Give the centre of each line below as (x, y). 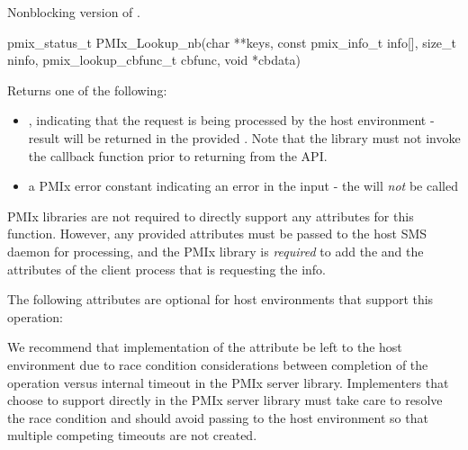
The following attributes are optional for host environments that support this (220, 299)
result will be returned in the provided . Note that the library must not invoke (244, 137)
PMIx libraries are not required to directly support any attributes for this (211, 216)
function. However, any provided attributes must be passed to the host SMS (217, 234)
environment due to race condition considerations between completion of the (218, 364)
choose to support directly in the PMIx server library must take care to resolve (225, 400)
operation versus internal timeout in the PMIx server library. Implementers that (228, 382)
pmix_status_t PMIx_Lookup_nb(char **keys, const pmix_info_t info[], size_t (232, 42)
